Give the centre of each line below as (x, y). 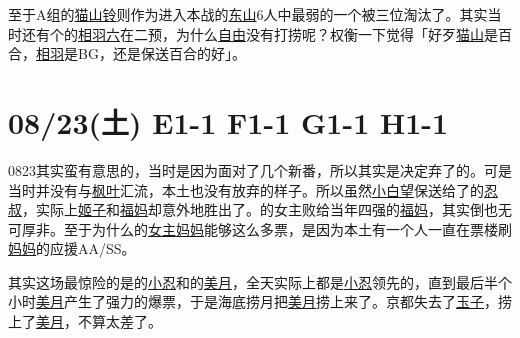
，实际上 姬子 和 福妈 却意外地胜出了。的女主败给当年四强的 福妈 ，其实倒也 (260, 209)
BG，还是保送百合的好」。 (161, 53)
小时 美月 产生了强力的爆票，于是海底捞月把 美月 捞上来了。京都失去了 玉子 (246, 301)
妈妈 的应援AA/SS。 (72, 248)
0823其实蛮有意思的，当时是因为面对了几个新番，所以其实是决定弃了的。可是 (260, 169)
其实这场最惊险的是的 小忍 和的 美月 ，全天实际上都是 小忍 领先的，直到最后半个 (260, 281)
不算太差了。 (119, 321)
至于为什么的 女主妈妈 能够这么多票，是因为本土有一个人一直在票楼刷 (287, 228)
